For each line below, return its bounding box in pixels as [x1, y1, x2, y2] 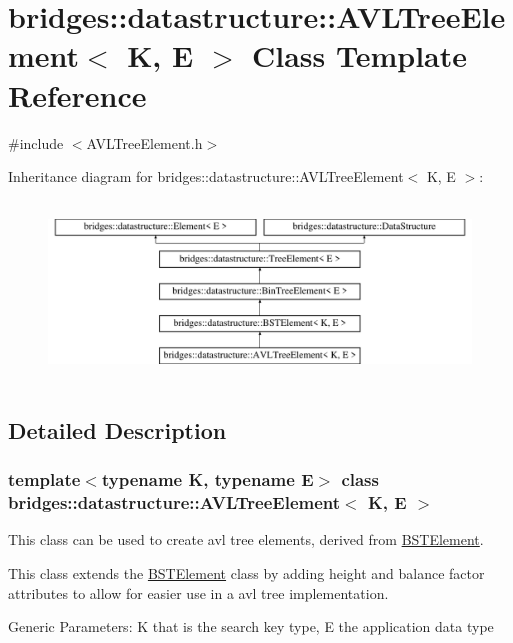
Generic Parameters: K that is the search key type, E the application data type [8, 616, 494, 637]
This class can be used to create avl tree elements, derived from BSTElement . [8, 529, 484, 550]
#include [8, 132, 64, 153]
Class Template [251, 35, 468, 76]
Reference [8, 74, 147, 115]
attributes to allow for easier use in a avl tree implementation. [8, 582, 389, 603]
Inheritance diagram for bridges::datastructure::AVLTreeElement [8, 166, 404, 187]
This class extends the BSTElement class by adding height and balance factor [8, 563, 485, 583]
